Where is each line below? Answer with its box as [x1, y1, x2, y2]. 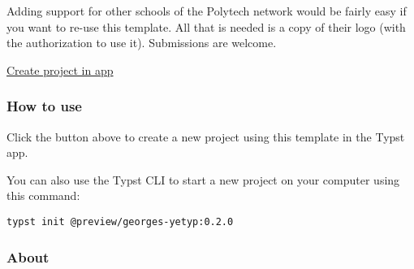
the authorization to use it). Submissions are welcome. [6, 34, 277, 51]
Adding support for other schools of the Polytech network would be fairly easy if [6, 2, 407, 19]
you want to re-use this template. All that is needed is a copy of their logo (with [6, 18, 406, 35]
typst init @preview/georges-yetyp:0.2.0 [6, 215, 234, 228]
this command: [6, 187, 80, 204]
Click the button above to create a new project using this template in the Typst [6, 128, 405, 145]
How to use [6, 96, 82, 116]
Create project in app [6, 61, 114, 78]
